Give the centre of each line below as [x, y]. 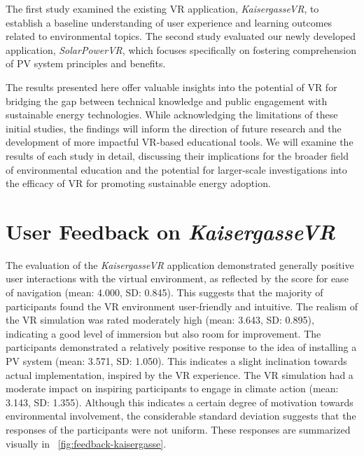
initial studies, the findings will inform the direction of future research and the [174, 128]
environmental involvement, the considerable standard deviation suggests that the [181, 416]
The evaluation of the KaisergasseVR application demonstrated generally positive [180, 264]
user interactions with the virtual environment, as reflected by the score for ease [177, 278]
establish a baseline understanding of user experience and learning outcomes [169, 22]
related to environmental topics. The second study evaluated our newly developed [181, 36]
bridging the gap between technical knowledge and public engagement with [167, 101]
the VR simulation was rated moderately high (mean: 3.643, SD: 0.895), [160, 320]
